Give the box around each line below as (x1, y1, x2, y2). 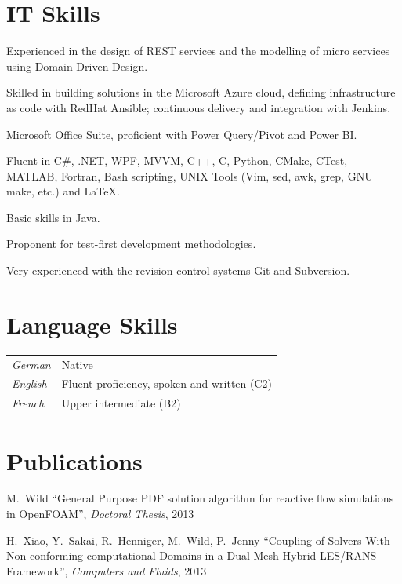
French (12, 395, 45, 411)
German (12, 356, 51, 372)
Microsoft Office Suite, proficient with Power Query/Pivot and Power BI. (6, 126, 357, 142)
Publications (6, 444, 143, 476)
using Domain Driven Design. (6, 57, 148, 74)
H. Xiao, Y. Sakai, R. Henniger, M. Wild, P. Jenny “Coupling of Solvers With (6, 531, 390, 548)
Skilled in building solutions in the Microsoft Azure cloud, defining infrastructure (6, 84, 396, 100)
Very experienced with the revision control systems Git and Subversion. (6, 262, 350, 279)
